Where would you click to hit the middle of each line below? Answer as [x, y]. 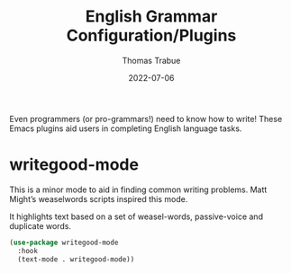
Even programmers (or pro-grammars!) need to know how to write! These [146, 119]
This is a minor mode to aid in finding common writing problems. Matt [138, 189]
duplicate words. [41, 225]
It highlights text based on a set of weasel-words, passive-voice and [136, 216]
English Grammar [151, 17]
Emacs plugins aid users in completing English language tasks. [126, 128]
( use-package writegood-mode [64, 242]
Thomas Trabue [151, 60]
